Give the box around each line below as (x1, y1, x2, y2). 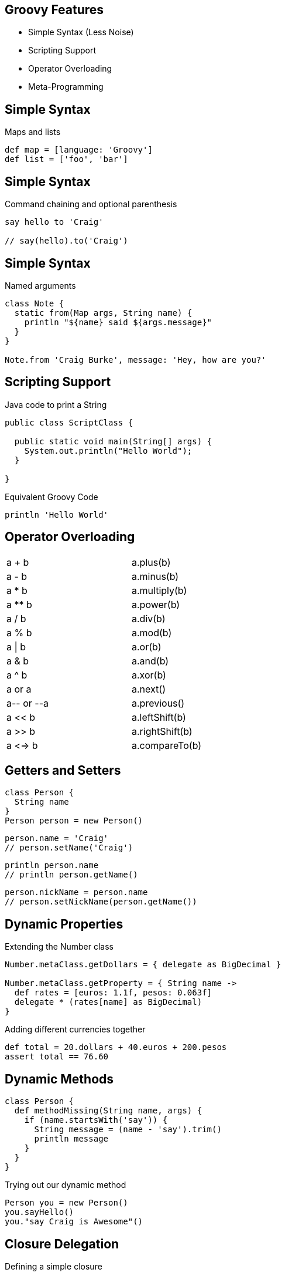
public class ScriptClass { (5, 417, 133, 427)
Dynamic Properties (5, 916, 123, 931)
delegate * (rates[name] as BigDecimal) (14, 997, 202, 1007)
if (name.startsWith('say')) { (24, 1115, 168, 1125)
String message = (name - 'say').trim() (34, 1125, 222, 1135)
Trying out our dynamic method (5, 1180, 126, 1190)
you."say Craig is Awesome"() (5, 1217, 143, 1227)
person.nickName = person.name (5, 887, 148, 897)
